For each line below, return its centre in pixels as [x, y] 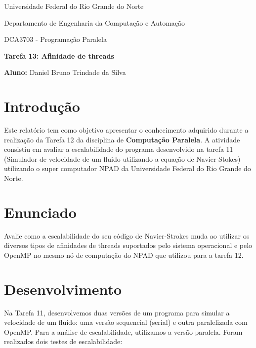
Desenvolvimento [63, 289]
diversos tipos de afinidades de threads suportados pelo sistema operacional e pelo [128, 245]
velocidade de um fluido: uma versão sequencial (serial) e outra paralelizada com [126, 322]
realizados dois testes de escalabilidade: [63, 341]
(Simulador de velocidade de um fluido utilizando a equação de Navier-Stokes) [122, 158]
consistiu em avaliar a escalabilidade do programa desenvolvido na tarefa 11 [119, 149]
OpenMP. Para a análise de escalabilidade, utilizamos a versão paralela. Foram [123, 331]
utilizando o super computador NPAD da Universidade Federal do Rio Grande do [128, 168]
